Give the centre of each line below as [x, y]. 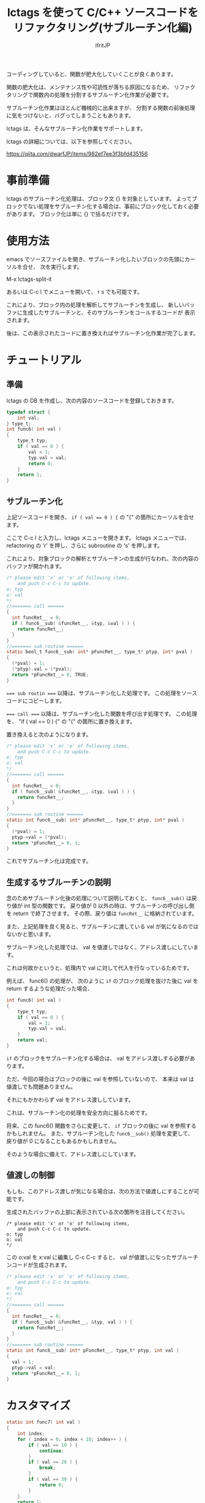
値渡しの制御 [31, 1175]
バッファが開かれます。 [36, 566]
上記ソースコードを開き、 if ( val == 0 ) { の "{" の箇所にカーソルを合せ [100, 517]
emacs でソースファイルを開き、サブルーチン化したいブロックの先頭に [95, 259]
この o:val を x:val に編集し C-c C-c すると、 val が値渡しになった [89, 1257]
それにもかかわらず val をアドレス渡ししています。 [70, 1100]
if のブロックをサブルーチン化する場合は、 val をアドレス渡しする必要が [98, 1058]
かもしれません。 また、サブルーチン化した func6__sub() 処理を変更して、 [100, 1133]
